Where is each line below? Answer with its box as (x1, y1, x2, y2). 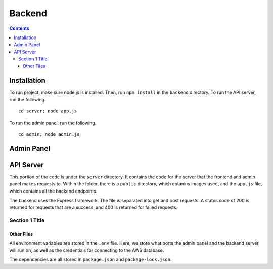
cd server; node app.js (18, 108, 77, 114)
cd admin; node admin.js (18, 131, 80, 137)
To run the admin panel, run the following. (9, 120, 97, 126)
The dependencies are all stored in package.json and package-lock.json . (9, 256, 172, 263)
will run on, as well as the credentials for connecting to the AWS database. (9, 247, 164, 253)
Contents (9, 25, 30, 31)
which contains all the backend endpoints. (9, 188, 98, 194)
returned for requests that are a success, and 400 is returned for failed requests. (9, 204, 178, 210)
